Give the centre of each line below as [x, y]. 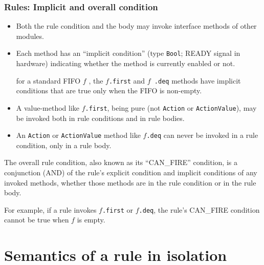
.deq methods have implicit [197, 80]
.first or [118, 209]
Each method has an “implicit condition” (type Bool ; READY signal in [128, 53]
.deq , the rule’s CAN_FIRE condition [199, 209]
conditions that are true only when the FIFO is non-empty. [109, 90]
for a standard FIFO [48, 80]
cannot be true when [37, 220]
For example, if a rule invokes [50, 209]
